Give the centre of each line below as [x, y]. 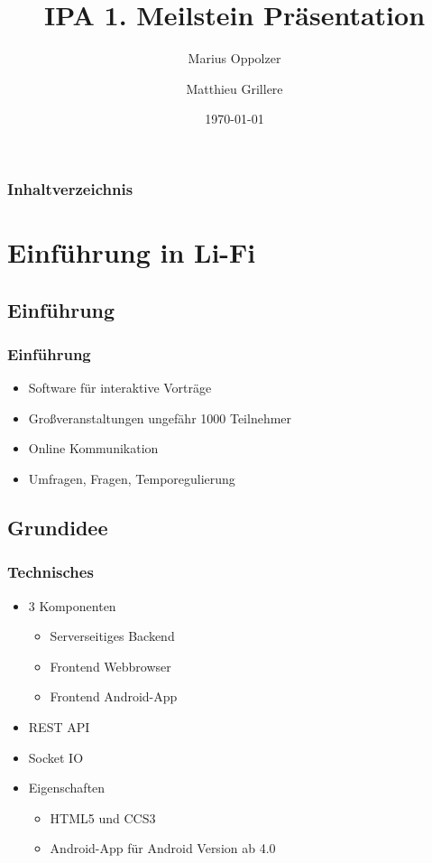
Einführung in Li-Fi [132, 252]
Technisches [51, 572]
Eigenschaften [67, 788]
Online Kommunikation [93, 448]
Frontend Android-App [114, 696]
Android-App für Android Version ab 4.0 [163, 848]
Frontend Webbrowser [110, 666]
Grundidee [58, 527]
